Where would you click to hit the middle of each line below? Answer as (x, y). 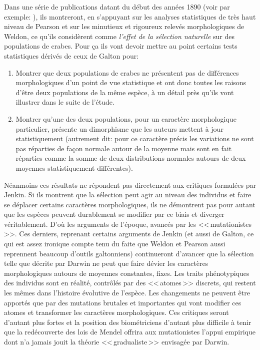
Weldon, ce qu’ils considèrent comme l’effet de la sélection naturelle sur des (119, 36)
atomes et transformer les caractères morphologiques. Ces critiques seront (116, 312)
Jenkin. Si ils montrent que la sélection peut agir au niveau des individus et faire (128, 195)
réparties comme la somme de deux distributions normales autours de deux (131, 158)
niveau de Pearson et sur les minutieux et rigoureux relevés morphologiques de (124, 26)
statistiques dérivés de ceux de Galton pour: (71, 55)
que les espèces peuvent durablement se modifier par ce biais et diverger (114, 214)
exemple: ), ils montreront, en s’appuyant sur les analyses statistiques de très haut (130, 16)
